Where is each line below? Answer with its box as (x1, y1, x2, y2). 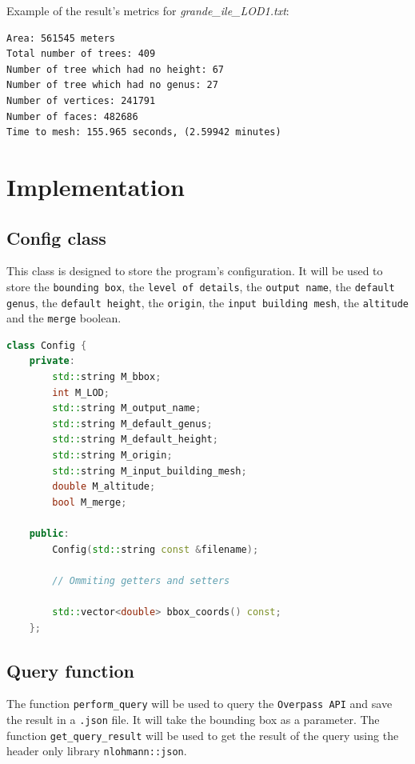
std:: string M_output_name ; (52, 402, 202, 414)
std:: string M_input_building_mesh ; (52, 465, 247, 477)
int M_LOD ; (52, 386, 110, 398)
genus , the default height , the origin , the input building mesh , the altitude (6, 294, 409, 310)
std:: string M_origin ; (52, 450, 173, 462)
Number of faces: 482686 (6, 110, 138, 122)
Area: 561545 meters (6, 32, 116, 44)
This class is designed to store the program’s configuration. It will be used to (6, 262, 383, 279)
